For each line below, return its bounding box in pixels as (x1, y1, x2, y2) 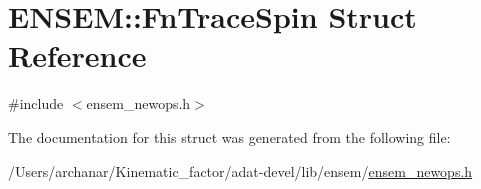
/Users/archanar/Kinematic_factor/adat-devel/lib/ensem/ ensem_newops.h (8, 160, 473, 181)
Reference (8, 35, 147, 76)
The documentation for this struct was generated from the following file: (8, 126, 451, 147)
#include (8, 93, 64, 114)
